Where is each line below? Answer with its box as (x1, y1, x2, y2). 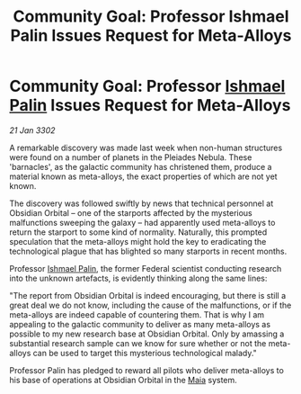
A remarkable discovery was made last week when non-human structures (9, 142, 283, 153)
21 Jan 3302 (9, 124, 56, 136)
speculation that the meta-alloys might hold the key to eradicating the (9, 236, 267, 246)
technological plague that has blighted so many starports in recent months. (9, 246, 288, 256)
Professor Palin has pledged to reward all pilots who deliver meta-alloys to (9, 364, 285, 375)
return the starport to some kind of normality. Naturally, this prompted (9, 227, 268, 237)
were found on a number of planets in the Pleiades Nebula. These (9, 151, 252, 163)
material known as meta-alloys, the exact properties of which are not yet (9, 171, 278, 182)
